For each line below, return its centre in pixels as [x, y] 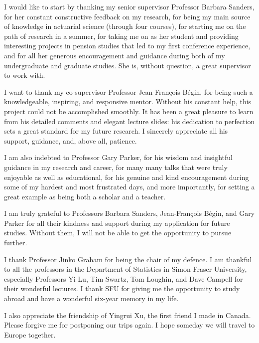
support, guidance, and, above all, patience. [70, 140]
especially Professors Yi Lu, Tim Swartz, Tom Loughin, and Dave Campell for [124, 278]
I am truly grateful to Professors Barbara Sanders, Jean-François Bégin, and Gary [129, 213]
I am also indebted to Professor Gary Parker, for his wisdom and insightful [118, 157]
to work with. [25, 75]
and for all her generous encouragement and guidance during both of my [115, 55]
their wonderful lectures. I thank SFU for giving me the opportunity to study [122, 288]
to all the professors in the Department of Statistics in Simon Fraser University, [126, 269]
